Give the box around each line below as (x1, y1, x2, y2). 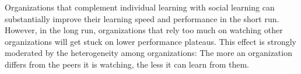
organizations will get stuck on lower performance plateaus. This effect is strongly (5, 35, 296, 47)
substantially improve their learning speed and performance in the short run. (5, 12, 279, 24)
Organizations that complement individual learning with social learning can (5, 1, 275, 13)
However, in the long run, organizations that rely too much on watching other (5, 24, 283, 36)
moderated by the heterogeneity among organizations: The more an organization (5, 47, 292, 59)
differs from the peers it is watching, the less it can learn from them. (5, 58, 249, 70)
